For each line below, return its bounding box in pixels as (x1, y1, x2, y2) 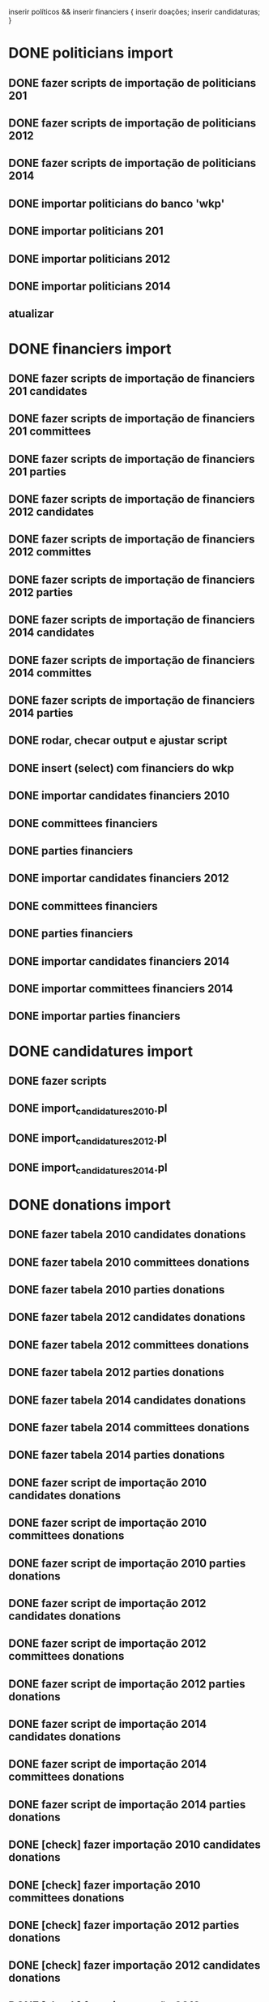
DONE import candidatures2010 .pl (8, 1102, 168, 1117)
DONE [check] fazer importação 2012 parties (8, 1918, 240, 1932)
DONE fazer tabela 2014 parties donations (8, 1448, 225, 1462)
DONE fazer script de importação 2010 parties (8, 1556, 246, 1570)
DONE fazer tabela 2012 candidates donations (8, 1310, 246, 1324)
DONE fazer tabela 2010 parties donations (8, 1283, 225, 1297)
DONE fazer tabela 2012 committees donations (8, 1338, 250, 1352)
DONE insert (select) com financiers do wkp (8, 761, 235, 775)
